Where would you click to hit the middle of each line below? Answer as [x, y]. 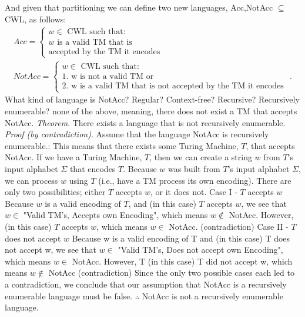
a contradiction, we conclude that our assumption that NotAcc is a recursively [146, 284]
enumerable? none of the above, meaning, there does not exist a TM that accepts [151, 111]
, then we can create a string [201, 157]
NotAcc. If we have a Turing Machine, [73, 157]
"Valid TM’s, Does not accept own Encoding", [200, 250]
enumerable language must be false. [69, 295]
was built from [194, 169]
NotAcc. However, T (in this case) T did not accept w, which [182, 261]
